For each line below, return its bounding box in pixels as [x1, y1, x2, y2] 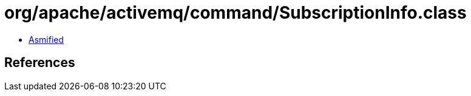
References [4, 55, 75, 71]
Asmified [29, 34, 64, 45]
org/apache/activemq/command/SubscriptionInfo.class [4, 2, 467, 23]
